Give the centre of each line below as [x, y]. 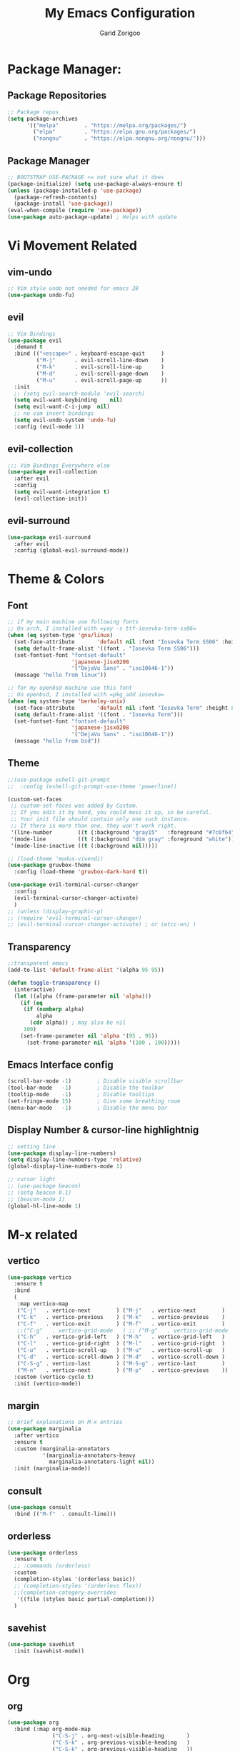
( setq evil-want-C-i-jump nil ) [62, 407]
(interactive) [35, 989]
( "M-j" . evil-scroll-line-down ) [100, 361]
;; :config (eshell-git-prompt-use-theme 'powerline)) [92, 786]
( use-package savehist [41, 1645]
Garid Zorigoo [120, 33]
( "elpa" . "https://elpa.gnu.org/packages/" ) [115, 132]
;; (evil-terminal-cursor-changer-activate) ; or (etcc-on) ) [102, 925]
